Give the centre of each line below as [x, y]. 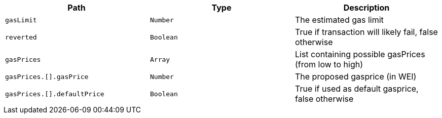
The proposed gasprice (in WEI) [356, 76]
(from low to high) [329, 64]
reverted [21, 37]
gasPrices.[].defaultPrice [55, 94]
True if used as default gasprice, [357, 89]
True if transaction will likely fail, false [366, 32]
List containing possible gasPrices [360, 54]
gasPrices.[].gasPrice [47, 76]
